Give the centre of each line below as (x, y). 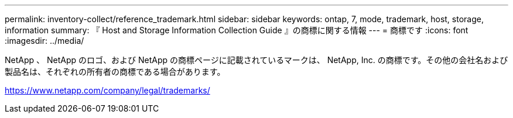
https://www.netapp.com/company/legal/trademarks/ (107, 90)
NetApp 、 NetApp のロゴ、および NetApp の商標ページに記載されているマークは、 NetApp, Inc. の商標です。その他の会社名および (256, 60)
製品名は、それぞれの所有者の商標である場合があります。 (115, 72)
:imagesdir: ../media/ (45, 41)
